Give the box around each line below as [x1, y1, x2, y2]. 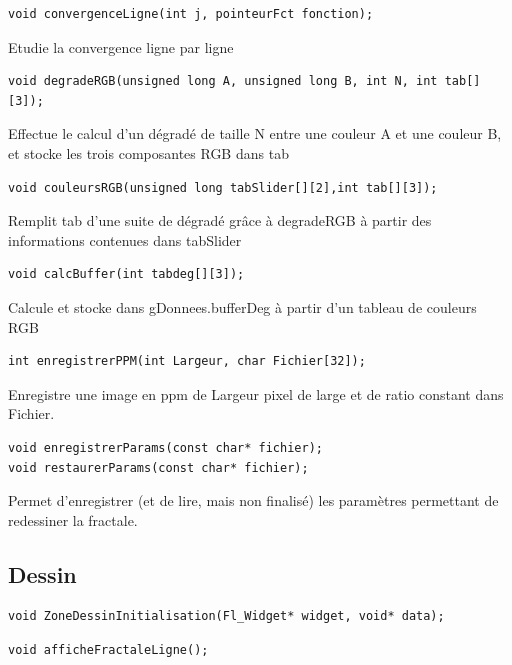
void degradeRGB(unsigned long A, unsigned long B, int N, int [8, 74, 438, 89]
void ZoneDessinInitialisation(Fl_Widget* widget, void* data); [8, 609, 445, 624]
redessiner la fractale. [8, 509, 138, 530]
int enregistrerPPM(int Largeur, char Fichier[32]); [8, 354, 366, 369]
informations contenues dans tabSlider [8, 229, 242, 250]
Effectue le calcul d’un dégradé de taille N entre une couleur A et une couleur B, [8, 123, 502, 144]
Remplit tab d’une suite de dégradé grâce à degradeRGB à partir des [8, 210, 432, 231]
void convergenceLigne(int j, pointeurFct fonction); [8, 7, 374, 21]
